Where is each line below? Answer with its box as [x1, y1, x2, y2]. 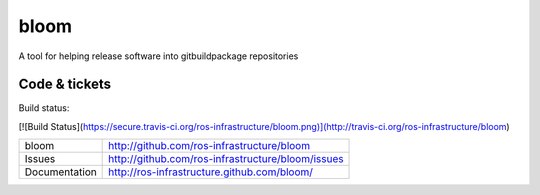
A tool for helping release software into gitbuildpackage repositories [18, 50, 299, 62]
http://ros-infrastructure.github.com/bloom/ [108, 165, 314, 179]
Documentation [24, 165, 97, 179]
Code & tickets [18, 76, 112, 93]
